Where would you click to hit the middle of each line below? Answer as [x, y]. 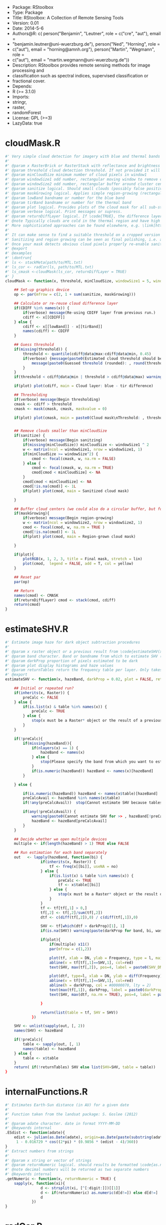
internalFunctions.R [46, 1092]
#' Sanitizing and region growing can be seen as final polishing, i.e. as [85, 239]
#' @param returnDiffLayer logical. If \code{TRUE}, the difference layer [84, 216]
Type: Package [27, 12]
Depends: [22, 86]
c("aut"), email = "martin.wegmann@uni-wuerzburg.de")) [71, 60]
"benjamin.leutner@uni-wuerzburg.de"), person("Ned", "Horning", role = [86, 44]
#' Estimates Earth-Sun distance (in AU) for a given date [67, 1105]
